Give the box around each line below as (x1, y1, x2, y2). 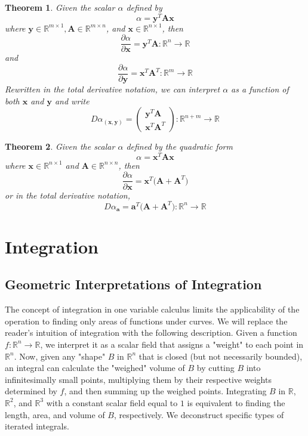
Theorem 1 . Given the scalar (5, 1, 115, 13)
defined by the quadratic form (126, 140, 233, 153)
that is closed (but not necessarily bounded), (138, 350, 303, 362)
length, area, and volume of (5, 408, 105, 420)
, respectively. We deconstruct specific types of (113, 408, 284, 420)
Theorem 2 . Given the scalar (5, 140, 115, 153)
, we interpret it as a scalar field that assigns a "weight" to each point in (40, 338, 304, 350)
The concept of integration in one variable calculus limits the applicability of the (5, 303, 300, 316)
